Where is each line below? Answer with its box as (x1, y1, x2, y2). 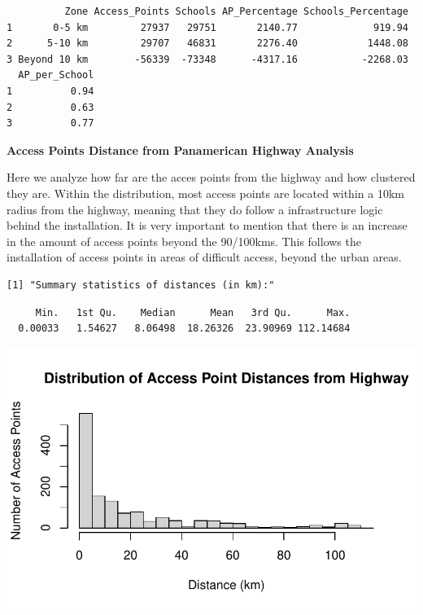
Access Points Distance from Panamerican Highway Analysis (7, 141, 354, 158)
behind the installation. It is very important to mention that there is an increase (7, 217, 408, 234)
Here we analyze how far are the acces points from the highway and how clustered (7, 169, 416, 186)
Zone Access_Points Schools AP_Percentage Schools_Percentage (64, 6, 408, 17)
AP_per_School (18, 69, 94, 81)
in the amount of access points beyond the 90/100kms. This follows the (7, 232, 361, 249)
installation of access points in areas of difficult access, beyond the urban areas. (7, 248, 402, 266)
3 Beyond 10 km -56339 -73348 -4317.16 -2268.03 (7, 53, 408, 65)
